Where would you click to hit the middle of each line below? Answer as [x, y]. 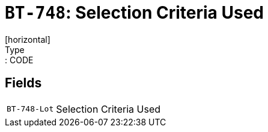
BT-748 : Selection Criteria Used [134, 13]
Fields [23, 83]
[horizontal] [28, 39]
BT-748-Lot [30, 109]
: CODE [19, 60]
